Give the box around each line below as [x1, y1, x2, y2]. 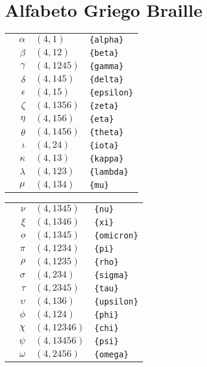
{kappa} [89, 154, 124, 164]
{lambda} [89, 167, 129, 177]
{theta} [89, 127, 124, 138]
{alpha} [89, 35, 124, 45]
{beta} [89, 48, 119, 58]
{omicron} [94, 231, 139, 241]
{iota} [89, 141, 119, 151]
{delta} [89, 74, 124, 85]
